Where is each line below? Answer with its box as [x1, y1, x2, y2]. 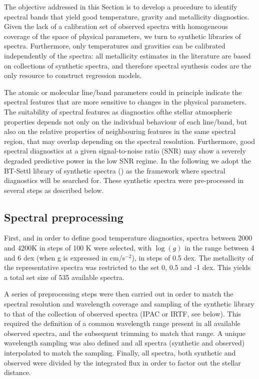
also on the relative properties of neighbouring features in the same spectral [4, 126, 236, 136]
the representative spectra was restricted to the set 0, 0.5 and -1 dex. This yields [4, 262, 251, 272]
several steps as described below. [4, 184, 104, 195]
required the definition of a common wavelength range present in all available [4, 318, 240, 328]
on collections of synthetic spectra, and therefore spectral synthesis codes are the [4, 60, 251, 70]
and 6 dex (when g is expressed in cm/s [4, 252, 125, 262]
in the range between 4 [184, 242, 254, 253]
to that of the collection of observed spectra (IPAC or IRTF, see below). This [4, 308, 241, 318]
